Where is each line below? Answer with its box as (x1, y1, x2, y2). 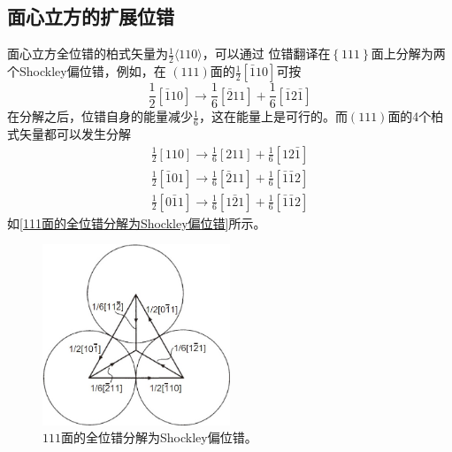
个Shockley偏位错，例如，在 (7, 62, 166, 80)
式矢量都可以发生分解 (7, 124, 131, 142)
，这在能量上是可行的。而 (198, 107, 348, 126)
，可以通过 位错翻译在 (202, 44, 331, 63)
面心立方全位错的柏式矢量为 (7, 44, 168, 63)
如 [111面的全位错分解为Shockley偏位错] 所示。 (7, 213, 266, 232)
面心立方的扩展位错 (7, 3, 174, 30)
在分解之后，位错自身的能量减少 (7, 107, 193, 126)
